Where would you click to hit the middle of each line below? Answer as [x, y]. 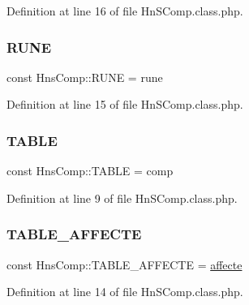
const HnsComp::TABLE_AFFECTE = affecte [124, 264]
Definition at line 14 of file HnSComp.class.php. [125, 292]
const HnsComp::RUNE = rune [85, 77]
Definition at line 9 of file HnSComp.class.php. [122, 198]
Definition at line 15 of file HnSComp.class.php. [125, 104]
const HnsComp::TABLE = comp [90, 171]
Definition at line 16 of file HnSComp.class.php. [125, 11]
